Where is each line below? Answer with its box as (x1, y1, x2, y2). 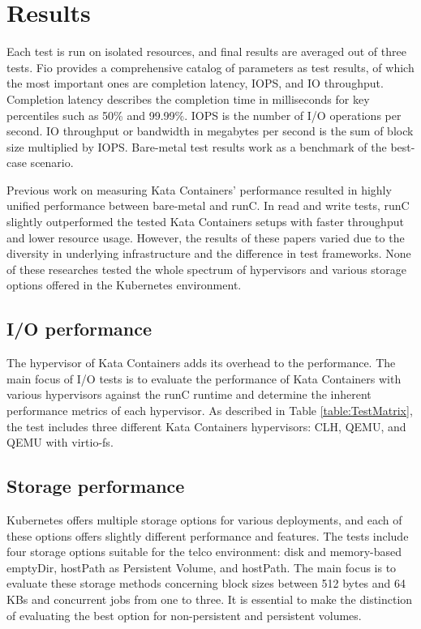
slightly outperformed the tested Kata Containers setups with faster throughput (6, 213, 404, 230)
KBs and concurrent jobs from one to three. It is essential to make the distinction (6, 590, 413, 607)
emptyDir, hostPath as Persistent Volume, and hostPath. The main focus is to (6, 558, 397, 576)
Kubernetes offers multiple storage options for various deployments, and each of (6, 511, 402, 528)
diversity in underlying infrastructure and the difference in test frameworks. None (6, 245, 411, 262)
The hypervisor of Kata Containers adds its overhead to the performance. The (6, 354, 396, 371)
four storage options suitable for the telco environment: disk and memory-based (6, 543, 402, 560)
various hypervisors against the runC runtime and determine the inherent (6, 386, 372, 403)
